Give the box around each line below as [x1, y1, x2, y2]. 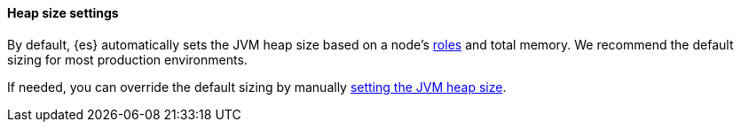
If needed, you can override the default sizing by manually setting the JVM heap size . [7, 79, 507, 95]
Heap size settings [7, 5, 119, 20]
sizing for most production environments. [7, 51, 248, 67]
